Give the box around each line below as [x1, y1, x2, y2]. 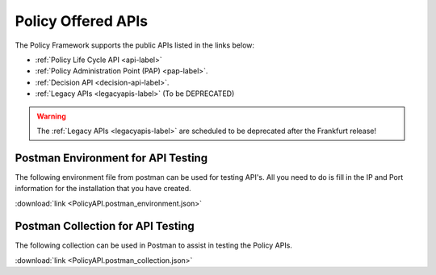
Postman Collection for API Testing [15, 219, 195, 233]
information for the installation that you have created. [15, 184, 191, 194]
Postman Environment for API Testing [15, 151, 208, 165]
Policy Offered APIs [15, 12, 149, 30]
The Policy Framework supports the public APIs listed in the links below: [15, 40, 254, 50]
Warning [36, 111, 66, 121]
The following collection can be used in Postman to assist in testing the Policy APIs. [15, 240, 292, 250]
